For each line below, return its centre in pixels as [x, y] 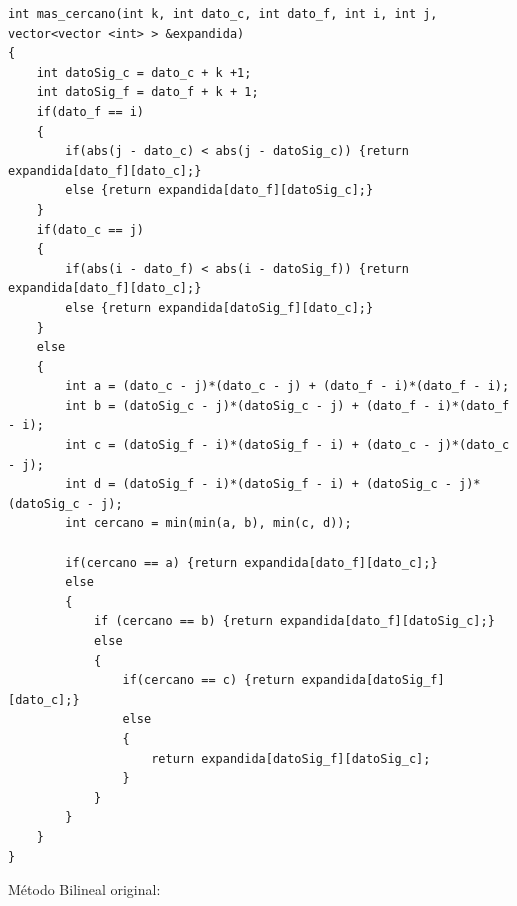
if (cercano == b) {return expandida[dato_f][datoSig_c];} [294, 621]
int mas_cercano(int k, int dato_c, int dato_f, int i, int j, [223, 14]
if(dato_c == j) [90, 229]
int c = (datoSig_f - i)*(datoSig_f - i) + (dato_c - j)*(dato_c [287, 445]
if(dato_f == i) [90, 111]
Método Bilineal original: [84, 889]
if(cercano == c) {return [208, 680]
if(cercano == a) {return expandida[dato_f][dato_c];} [251, 562]
